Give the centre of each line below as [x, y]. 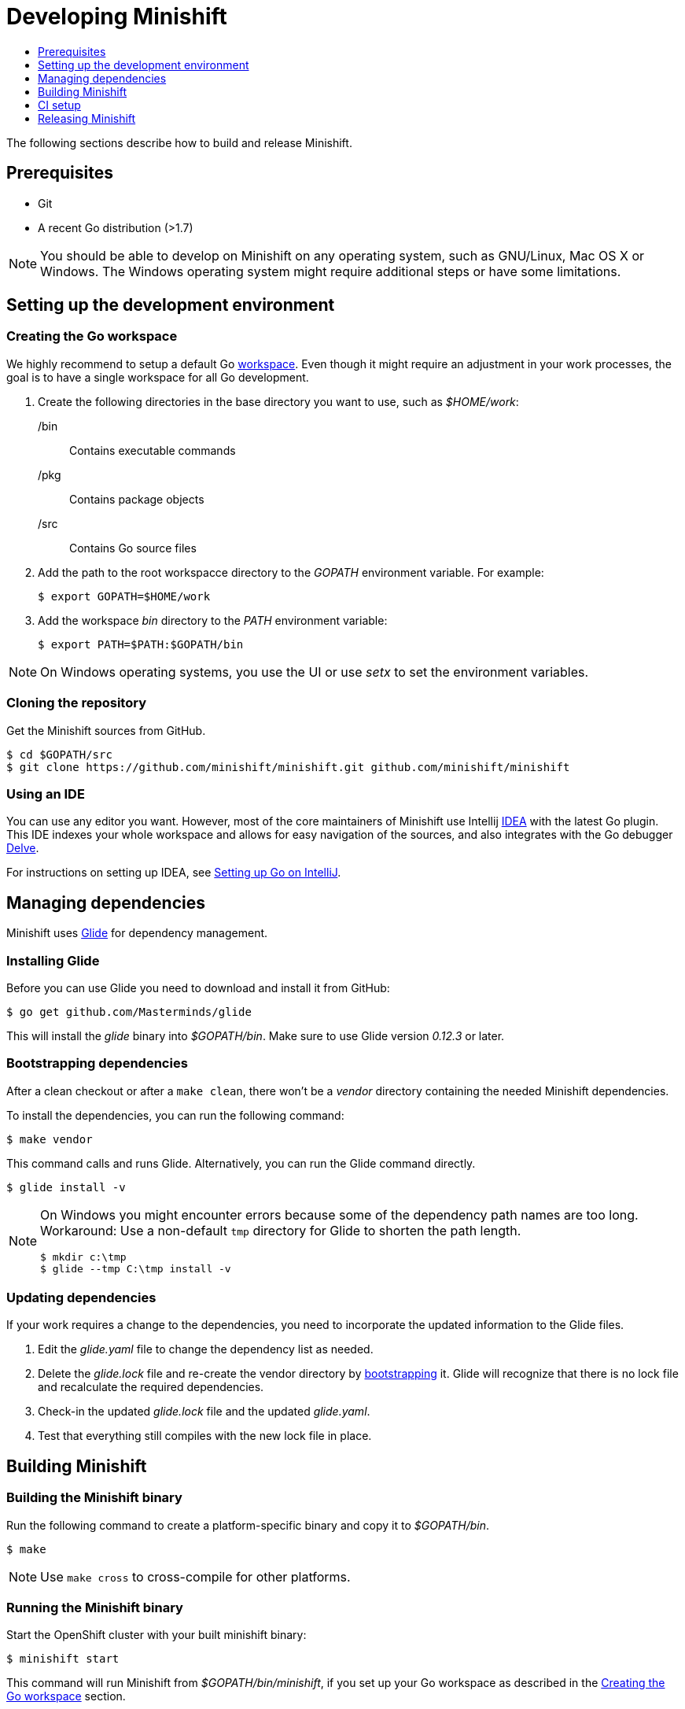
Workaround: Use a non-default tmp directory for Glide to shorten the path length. [281, 1230]
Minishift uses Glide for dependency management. [137, 933]
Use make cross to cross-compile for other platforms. [195, 1576]
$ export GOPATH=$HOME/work [124, 596]
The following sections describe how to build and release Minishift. [179, 142]
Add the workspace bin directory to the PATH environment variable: [213, 620]
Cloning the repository [76, 703]
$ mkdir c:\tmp [83, 1257]
